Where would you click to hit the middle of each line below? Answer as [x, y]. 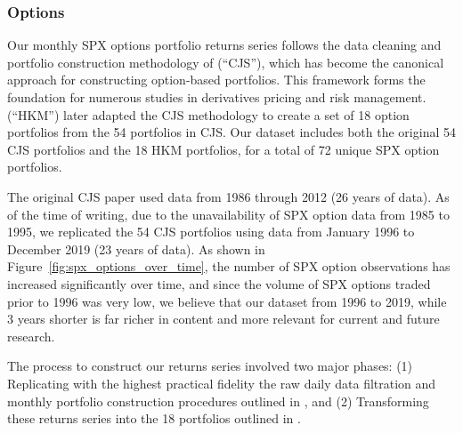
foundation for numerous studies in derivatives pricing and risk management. [217, 97]
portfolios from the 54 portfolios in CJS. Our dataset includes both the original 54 [231, 132]
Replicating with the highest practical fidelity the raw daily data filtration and [222, 383]
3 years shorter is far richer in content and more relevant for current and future [223, 319]
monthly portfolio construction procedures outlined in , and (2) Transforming [218, 401]
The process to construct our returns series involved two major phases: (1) [210, 366]
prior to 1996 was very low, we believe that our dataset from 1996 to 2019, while [227, 301]
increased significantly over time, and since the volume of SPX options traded [219, 283]
